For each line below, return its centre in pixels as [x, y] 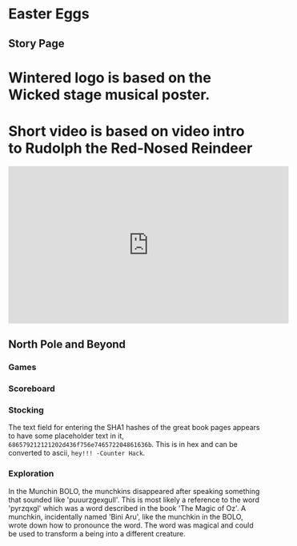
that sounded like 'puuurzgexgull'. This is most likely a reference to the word [134, 500]
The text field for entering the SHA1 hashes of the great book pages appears [134, 428]
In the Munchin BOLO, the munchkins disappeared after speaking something [134, 491]
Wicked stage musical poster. [109, 95]
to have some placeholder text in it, [66, 436]
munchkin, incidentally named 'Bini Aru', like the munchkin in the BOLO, [126, 516]
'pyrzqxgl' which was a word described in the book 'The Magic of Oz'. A [127, 508]
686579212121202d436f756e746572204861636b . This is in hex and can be [123, 444]
